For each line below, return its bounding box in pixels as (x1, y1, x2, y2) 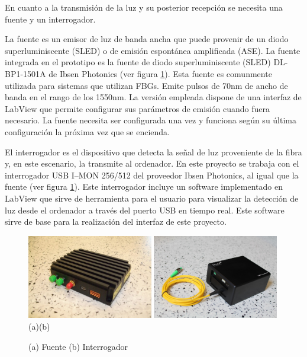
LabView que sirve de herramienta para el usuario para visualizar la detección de (5, 192, 299, 204)
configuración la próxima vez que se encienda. (5, 125, 170, 138)
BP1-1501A (5, 67, 46, 79)
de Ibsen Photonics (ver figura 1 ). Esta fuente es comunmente (49, 67, 272, 79)
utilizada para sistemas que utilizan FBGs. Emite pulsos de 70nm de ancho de (5, 79, 288, 91)
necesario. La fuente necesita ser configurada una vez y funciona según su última (5, 114, 297, 126)
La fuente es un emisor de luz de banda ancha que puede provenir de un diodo (5, 33, 289, 45)
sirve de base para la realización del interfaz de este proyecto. (5, 215, 227, 228)
